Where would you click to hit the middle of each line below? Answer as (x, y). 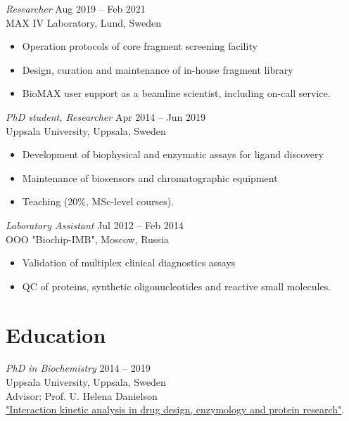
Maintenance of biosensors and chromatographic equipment (150, 177)
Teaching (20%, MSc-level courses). (98, 201)
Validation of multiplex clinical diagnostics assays (129, 263)
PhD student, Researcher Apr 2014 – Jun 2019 (106, 116)
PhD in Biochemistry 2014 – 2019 (78, 368)
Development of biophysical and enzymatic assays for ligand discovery (173, 154)
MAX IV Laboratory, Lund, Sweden (84, 22)
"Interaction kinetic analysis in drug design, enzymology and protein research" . (175, 409)
